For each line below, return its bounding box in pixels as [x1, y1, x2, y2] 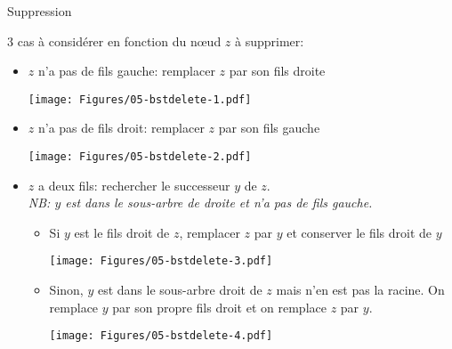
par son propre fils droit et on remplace [112, 297, 327, 316]
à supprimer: [235, 31, 304, 50]
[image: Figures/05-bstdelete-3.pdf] [49, 255, 273, 268]
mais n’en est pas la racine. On [276, 280, 445, 299]
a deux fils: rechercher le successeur [37, 175, 230, 194]
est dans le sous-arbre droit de [97, 280, 262, 299]
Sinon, [49, 280, 84, 299]
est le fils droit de [74, 223, 170, 241]
